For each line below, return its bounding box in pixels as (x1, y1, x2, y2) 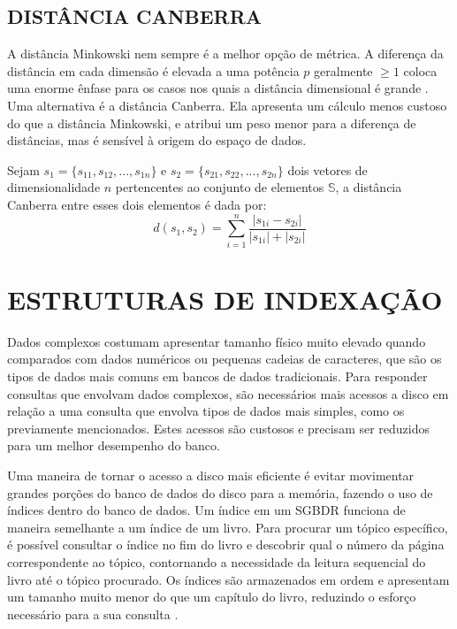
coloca (403, 61, 438, 80)
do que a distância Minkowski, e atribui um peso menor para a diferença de (7, 113, 416, 132)
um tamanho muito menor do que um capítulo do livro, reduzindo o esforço (7, 587, 416, 606)
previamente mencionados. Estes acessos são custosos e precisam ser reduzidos (7, 418, 430, 437)
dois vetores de (287, 160, 368, 179)
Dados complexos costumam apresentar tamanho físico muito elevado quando (7, 332, 426, 350)
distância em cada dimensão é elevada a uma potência (7, 61, 300, 80)
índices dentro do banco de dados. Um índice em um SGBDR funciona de (7, 501, 406, 519)
